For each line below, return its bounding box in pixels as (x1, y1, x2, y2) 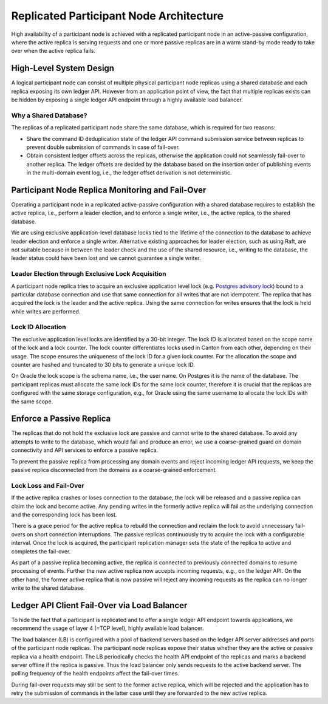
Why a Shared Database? (11, 111, 87, 120)
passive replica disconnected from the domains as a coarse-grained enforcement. (11, 466, 217, 474)
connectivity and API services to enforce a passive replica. (11, 446, 159, 454)
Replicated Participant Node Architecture (11, 9, 224, 22)
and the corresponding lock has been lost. (11, 511, 117, 518)
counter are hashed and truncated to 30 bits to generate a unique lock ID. (11, 361, 196, 368)
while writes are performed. (11, 307, 81, 315)
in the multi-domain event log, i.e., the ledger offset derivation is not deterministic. (26, 169, 232, 176)
